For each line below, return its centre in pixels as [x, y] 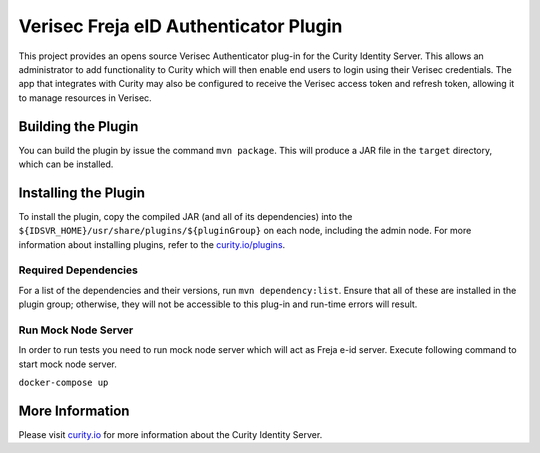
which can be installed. [66, 164]
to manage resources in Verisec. [85, 97]
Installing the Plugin [81, 192]
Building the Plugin [78, 126]
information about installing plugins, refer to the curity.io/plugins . [152, 244]
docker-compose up [63, 383]
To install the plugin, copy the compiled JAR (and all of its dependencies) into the [185, 216]
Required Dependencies [78, 270]
